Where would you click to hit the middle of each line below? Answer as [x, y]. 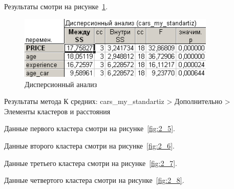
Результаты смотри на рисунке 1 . [56, 6]
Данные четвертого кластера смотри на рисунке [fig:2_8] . [94, 180]
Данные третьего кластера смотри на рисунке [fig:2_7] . [91, 163]
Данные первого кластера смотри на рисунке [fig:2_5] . [90, 128]
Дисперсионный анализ [61, 84]
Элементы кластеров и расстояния [57, 111]
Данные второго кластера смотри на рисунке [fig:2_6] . [89, 145]
